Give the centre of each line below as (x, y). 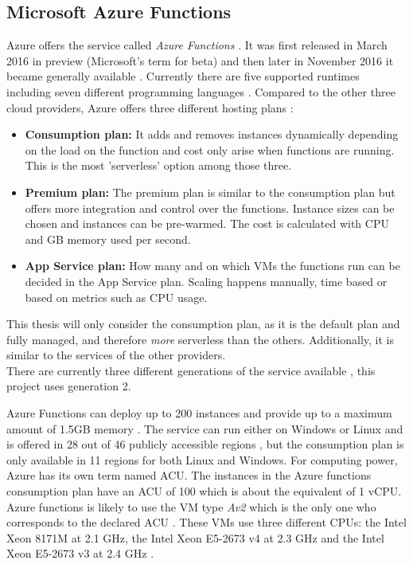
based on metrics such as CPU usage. (116, 297)
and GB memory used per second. (108, 239)
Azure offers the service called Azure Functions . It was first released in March (197, 45)
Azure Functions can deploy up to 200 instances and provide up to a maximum (199, 413)
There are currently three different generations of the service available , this (191, 370)
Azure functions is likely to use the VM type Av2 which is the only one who (191, 506)
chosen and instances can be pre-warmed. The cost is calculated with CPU (207, 223)
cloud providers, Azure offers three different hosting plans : (150, 107)
